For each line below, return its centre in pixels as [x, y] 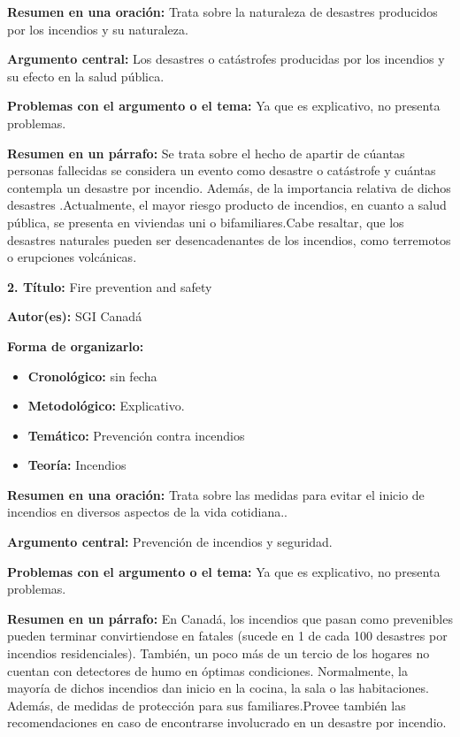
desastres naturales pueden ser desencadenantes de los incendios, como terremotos [229, 239]
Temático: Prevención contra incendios [136, 435]
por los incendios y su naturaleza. [98, 29]
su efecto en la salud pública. [86, 76]
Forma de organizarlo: [76, 345]
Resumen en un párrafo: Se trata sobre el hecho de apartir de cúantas [206, 153]
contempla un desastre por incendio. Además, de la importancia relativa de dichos [229, 187]
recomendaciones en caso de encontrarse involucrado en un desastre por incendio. [227, 722]
